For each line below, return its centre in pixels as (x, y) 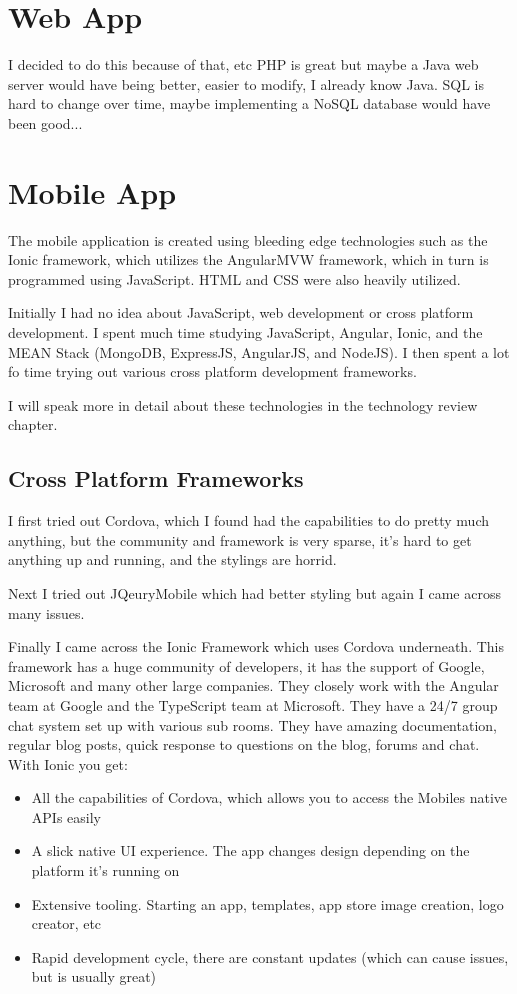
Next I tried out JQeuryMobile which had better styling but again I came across (254, 592)
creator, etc (66, 923)
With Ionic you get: (68, 763)
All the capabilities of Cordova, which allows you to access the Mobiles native (269, 797)
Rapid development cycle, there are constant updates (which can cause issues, (270, 956)
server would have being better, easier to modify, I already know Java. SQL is (246, 83)
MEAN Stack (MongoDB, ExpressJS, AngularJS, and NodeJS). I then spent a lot (259, 351)
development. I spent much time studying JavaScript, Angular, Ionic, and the (245, 332)
